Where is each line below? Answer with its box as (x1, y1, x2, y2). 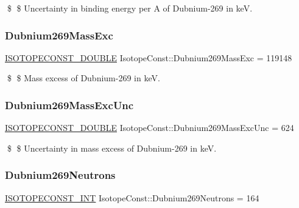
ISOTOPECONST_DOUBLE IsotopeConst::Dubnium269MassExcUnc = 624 (5, 121, 294, 134)
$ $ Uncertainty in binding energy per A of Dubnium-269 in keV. (7, 2, 253, 14)
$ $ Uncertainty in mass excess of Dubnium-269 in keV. (7, 141, 217, 154)
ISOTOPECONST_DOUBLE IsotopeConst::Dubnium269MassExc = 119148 (5, 51, 292, 64)
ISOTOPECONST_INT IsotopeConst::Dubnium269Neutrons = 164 (5, 191, 259, 204)
